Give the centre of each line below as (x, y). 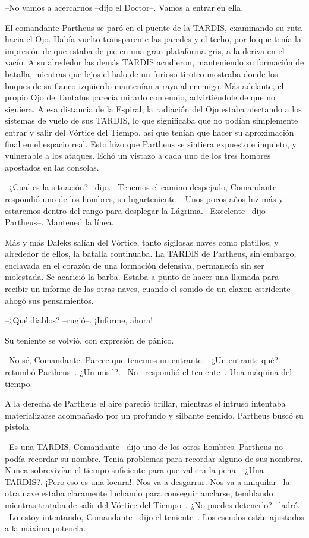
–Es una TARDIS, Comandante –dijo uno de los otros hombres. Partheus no (144, 446)
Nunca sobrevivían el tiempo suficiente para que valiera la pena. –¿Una (134, 470)
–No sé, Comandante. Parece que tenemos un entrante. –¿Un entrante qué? (142, 360)
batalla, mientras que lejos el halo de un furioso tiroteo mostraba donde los (141, 73)
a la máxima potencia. (45, 528)
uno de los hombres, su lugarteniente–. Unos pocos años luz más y (163, 198)
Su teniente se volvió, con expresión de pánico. (89, 340)
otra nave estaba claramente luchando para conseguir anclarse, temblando (139, 493)
